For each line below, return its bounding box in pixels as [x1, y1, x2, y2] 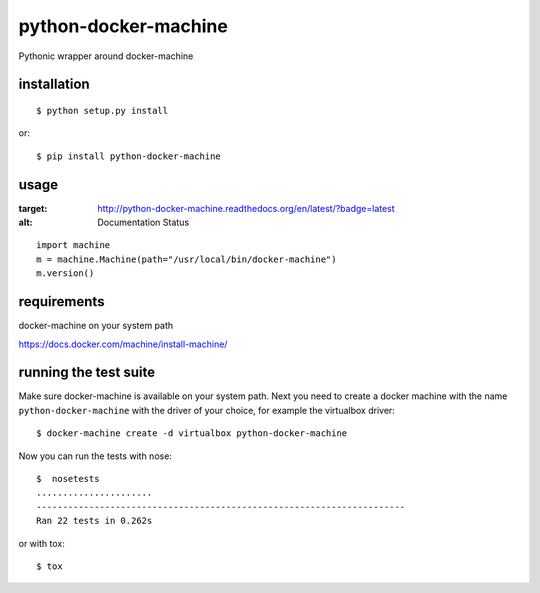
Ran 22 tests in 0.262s [36, 515, 153, 527]
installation [18, 76, 90, 93]
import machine [36, 240, 111, 251]
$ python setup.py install [36, 105, 169, 116]
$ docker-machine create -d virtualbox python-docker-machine [36, 428, 348, 439]
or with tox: [18, 537, 65, 549]
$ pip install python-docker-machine [36, 150, 222, 162]
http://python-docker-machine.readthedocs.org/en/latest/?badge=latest [97, 202, 395, 214]
